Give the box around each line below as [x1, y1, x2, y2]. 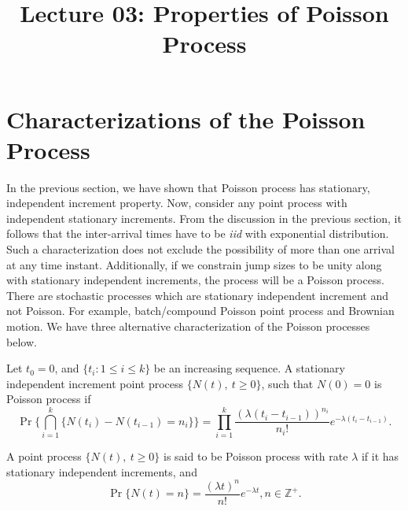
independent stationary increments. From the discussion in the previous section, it [6, 209, 402, 226]
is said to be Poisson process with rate [164, 448, 348, 465]
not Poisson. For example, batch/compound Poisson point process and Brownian [6, 302, 395, 319]
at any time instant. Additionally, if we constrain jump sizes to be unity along [6, 256, 382, 272]
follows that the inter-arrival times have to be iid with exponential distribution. [6, 225, 389, 242]
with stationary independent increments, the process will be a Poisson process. [6, 272, 384, 288]
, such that [261, 375, 314, 391]
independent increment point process [6, 375, 184, 391]
